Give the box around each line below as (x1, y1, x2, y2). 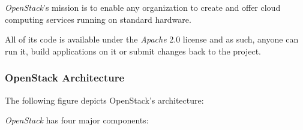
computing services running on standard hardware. (5, 13, 191, 25)
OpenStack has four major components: (5, 114, 149, 126)
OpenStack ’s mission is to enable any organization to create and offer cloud (5, 1, 281, 13)
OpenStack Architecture (5, 70, 125, 85)
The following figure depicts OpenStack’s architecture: (5, 93, 204, 106)
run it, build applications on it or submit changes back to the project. (5, 44, 261, 57)
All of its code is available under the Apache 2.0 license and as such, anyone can (5, 33, 299, 46)
